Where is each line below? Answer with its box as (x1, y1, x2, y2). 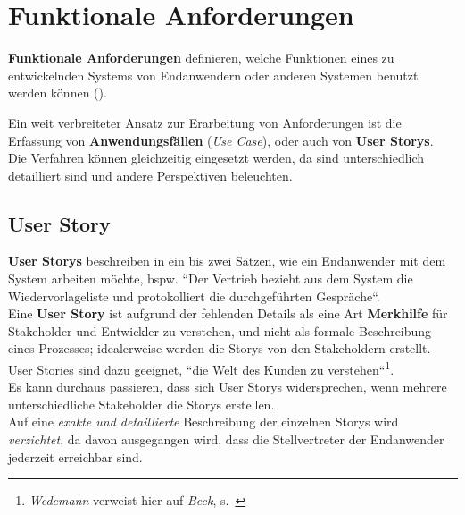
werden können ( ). (8, 83, 107, 102)
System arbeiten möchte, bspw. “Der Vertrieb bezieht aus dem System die (8, 269, 413, 288)
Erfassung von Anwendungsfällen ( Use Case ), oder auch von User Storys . (8, 131, 434, 149)
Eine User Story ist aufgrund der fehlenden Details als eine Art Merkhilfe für (8, 304, 448, 323)
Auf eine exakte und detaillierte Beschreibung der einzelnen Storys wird (8, 412, 399, 431)
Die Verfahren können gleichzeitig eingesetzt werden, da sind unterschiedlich (8, 148, 425, 167)
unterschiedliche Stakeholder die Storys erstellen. (8, 394, 275, 413)
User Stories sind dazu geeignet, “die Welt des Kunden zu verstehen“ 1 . (8, 358, 394, 378)
